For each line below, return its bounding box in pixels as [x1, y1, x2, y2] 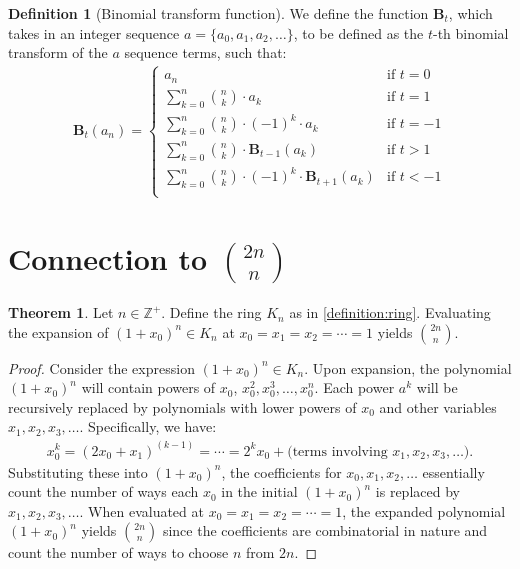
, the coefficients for [221, 461, 342, 482]
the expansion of [8, 321, 109, 342]
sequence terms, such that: [124, 42, 287, 63]
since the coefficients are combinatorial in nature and [162, 520, 488, 541]
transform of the [8, 42, 108, 63]
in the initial [221, 481, 298, 502]
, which [448, 3, 493, 23]
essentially [422, 461, 485, 482]
